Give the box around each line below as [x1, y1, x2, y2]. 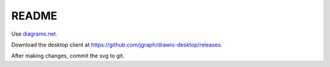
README [11, 9, 57, 22]
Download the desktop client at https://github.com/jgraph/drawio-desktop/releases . [11, 41, 222, 48]
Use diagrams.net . [11, 30, 58, 37]
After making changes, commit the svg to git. [11, 52, 125, 60]
